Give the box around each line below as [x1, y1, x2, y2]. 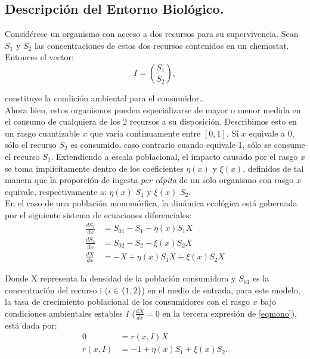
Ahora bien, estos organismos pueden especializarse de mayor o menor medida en [5, 103, 301, 116]
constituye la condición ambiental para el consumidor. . [5, 91, 204, 104]
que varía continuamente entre [90, 126, 201, 139]
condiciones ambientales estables [5, 307, 123, 319]
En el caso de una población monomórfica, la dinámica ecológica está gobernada [5, 197, 297, 209]
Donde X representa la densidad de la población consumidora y [5, 272, 236, 284]
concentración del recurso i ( [5, 283, 108, 296]
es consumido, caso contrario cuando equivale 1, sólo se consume [70, 138, 305, 151]
